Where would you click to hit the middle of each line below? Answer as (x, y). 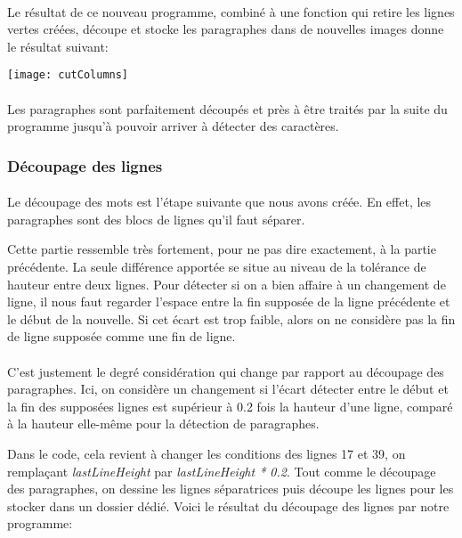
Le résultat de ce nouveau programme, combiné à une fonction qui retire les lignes (231, 11)
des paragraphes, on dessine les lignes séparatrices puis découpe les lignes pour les (231, 489)
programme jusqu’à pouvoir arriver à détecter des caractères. (173, 126)
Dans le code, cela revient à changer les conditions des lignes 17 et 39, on (207, 453)
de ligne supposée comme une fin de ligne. (122, 336)
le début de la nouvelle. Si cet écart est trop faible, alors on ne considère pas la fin (231, 318)
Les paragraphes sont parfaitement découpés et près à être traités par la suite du (227, 108)
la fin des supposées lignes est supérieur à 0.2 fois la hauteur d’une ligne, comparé (230, 406)
